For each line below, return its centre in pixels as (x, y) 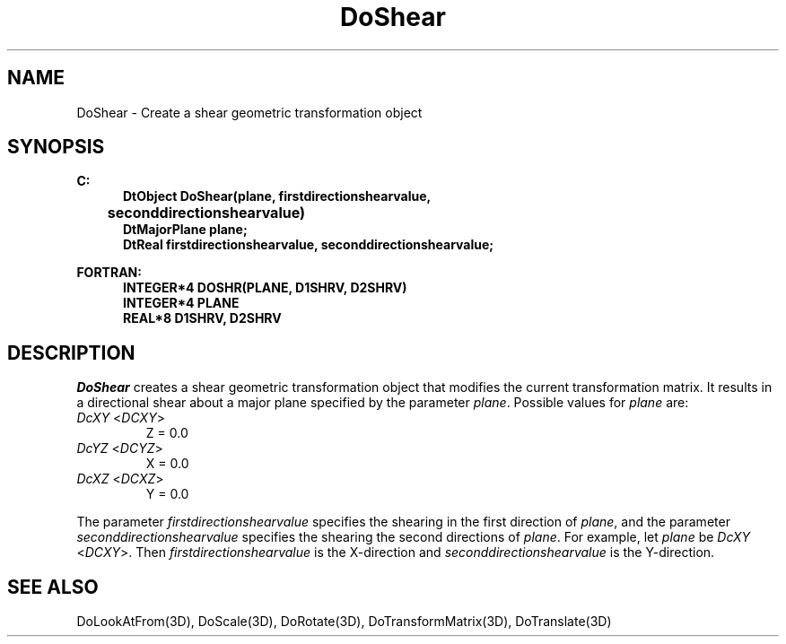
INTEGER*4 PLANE (181, 303)
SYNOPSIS (56, 147)
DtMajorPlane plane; (185, 230)
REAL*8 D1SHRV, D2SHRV (202, 318)
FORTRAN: (109, 273)
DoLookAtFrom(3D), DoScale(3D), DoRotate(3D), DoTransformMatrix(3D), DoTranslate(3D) (344, 622)
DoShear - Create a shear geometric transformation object (249, 112)
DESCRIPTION (71, 352)
